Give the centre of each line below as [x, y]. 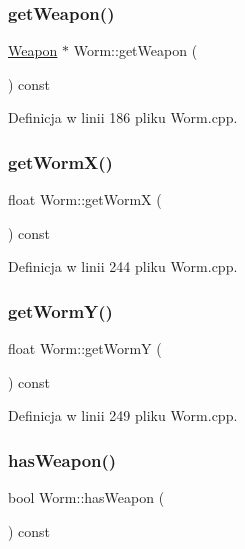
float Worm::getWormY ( [85, 348]
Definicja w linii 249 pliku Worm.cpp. [123, 415]
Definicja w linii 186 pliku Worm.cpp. [123, 117]
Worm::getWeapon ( [135, 50]
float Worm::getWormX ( [85, 199]
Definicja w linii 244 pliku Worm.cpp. [123, 266]
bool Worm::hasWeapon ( [86, 497]
